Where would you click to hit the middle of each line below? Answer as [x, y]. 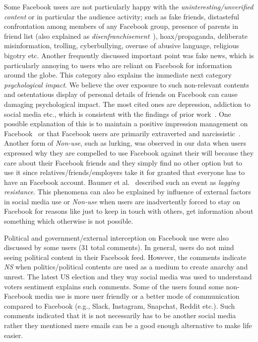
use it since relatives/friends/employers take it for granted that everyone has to [125, 172]
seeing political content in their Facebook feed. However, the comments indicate [125, 257]
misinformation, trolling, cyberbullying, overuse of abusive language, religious [122, 45]
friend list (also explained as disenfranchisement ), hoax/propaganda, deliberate [126, 36]
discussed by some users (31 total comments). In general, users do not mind [119, 247]
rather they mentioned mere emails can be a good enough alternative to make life [128, 325]
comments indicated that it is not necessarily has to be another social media [120, 315]
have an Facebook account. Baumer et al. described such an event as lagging [122, 182]
